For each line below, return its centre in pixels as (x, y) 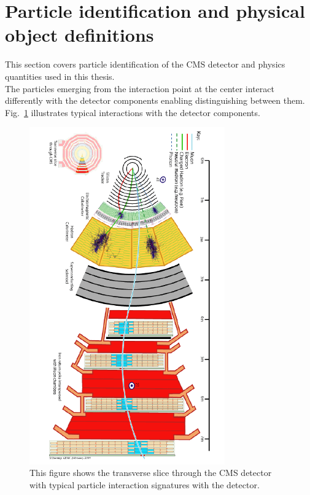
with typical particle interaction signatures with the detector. (145, 484)
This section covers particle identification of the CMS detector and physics (145, 64)
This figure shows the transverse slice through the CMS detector (151, 473)
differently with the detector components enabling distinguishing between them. (155, 100)
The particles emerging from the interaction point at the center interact (140, 88)
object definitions (79, 35)
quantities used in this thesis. (60, 76)
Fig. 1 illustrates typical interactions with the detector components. (133, 112)
